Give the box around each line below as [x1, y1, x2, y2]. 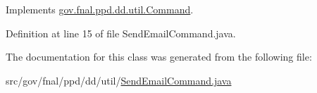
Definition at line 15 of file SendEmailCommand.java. [6, 25, 236, 40]
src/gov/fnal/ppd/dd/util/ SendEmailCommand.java [6, 73, 232, 87]
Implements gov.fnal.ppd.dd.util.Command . [6, 2, 194, 16]
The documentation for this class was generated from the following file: [6, 49, 312, 64]
